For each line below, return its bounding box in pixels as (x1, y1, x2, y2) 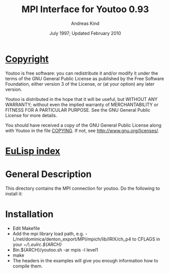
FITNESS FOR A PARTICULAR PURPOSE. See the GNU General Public (5, 107, 151, 113)
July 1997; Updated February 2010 (49, 30, 121, 36)
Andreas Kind (71, 20, 100, 26)
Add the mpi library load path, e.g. (12, 230, 84, 236)
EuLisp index (5, 145, 60, 157)
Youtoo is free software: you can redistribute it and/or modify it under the (5, 70, 158, 76)
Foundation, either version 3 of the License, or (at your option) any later (5, 81, 155, 87)
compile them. (12, 263, 43, 269)
